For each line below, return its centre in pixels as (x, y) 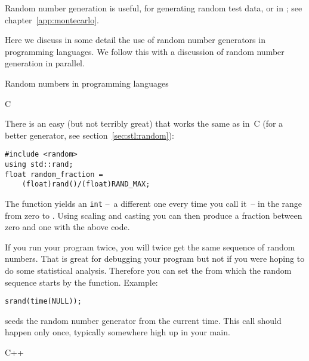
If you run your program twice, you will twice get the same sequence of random (150, 247)
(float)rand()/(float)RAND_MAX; (86, 184)
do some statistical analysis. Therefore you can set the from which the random (148, 270)
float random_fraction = (54, 174)
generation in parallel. (45, 63)
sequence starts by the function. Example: (81, 282)
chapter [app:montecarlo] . (52, 19)
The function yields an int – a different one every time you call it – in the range (154, 203)
